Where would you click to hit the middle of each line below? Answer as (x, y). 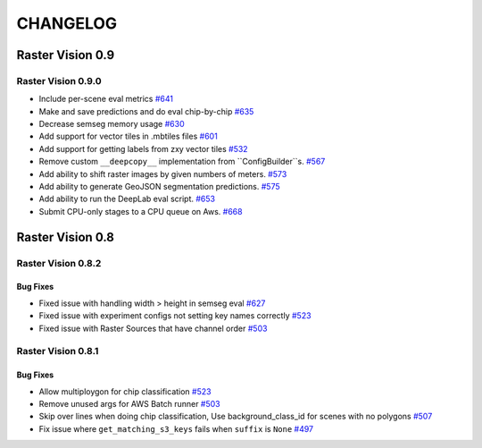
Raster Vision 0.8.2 (59, 263)
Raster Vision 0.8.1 (58, 351)
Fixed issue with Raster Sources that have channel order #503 (153, 328)
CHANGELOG (67, 23)
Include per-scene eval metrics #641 (106, 99)
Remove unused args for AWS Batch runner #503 (129, 403)
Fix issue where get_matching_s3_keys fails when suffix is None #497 (176, 428)
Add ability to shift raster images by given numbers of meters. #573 (163, 173)
